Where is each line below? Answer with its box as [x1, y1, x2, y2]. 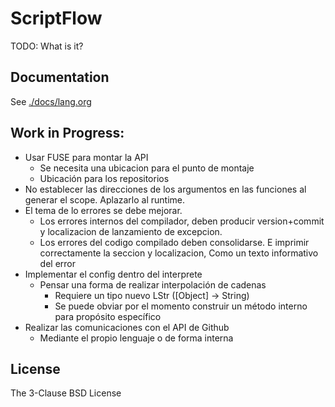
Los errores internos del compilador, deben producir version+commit [39, 215, 325, 227]
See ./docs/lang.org [10, 95, 92, 107]
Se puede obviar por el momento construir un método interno [54, 300, 308, 312]
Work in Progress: [10, 125, 125, 142]
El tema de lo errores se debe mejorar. [24, 204, 183, 216]
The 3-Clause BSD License [10, 387, 122, 399]
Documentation [10, 69, 110, 86]
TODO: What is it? [10, 40, 84, 52]
